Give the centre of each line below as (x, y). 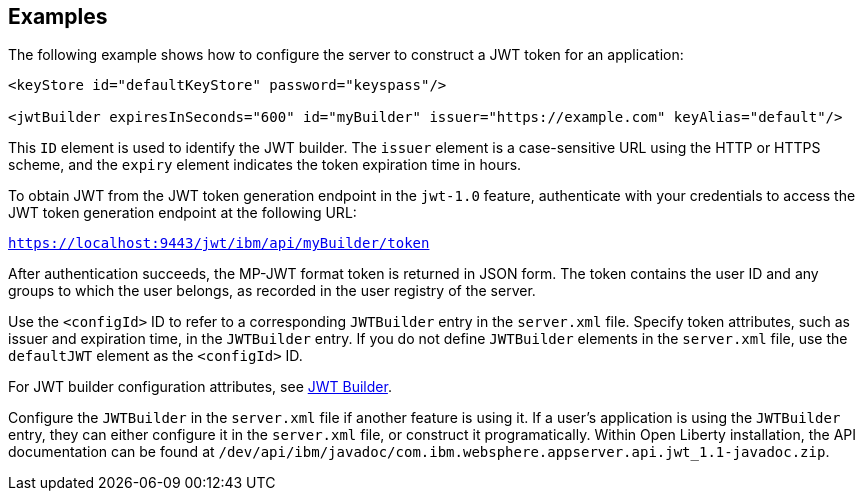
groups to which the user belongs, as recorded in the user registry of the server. (272, 291)
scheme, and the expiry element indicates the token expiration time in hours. (265, 165)
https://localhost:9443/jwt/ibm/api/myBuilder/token (219, 243)
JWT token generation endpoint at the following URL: (182, 213)
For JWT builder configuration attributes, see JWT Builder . (200, 387)
